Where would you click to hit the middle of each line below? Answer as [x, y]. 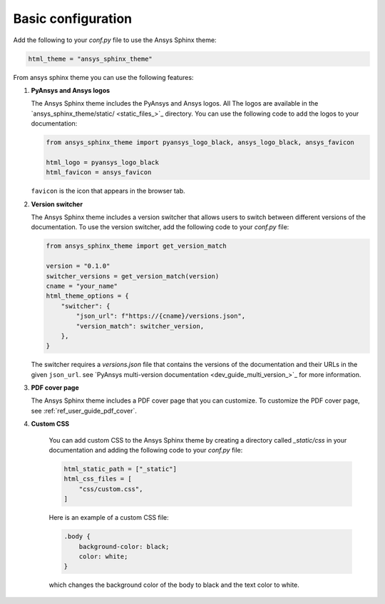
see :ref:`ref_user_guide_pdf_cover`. [84, 411]
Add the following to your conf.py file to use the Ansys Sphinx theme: [115, 40]
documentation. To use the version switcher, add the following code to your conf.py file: [160, 227]
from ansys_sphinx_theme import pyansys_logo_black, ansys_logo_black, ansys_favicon [200, 142]
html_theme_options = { [88, 296]
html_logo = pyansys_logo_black [103, 162]
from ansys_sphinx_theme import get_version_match [137, 246]
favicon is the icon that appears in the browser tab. [108, 191]
